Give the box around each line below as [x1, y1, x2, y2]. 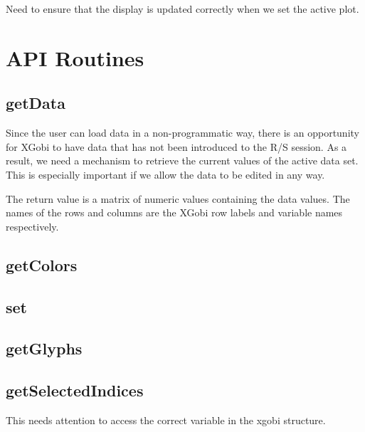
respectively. [6, 218, 59, 233]
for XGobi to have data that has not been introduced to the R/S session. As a [6, 139, 347, 154]
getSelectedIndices [6, 379, 144, 401]
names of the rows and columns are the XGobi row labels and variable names [6, 205, 343, 220]
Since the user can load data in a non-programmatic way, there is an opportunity [6, 125, 359, 140]
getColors [6, 253, 78, 275]
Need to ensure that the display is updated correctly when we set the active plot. [6, 1, 359, 16]
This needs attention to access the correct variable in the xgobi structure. [6, 412, 326, 427]
